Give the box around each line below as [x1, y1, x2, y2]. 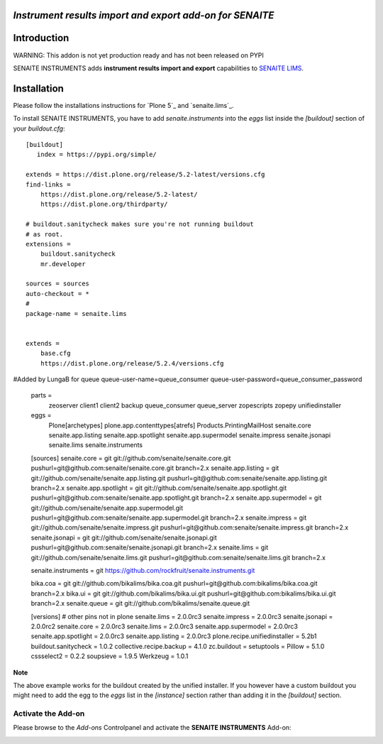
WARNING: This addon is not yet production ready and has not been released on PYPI [13, 50, 264, 60]
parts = [30, 391, 52, 400]
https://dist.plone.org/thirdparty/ [40, 200, 168, 209]
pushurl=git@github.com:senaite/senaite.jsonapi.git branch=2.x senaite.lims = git [30, 543, 269, 552]
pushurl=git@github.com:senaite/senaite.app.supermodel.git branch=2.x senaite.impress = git [30, 513, 307, 522]
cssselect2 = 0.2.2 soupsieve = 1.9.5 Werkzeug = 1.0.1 [30, 652, 189, 660]
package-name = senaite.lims [26, 310, 127, 317]
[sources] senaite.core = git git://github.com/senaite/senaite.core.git [30, 454, 231, 462]
